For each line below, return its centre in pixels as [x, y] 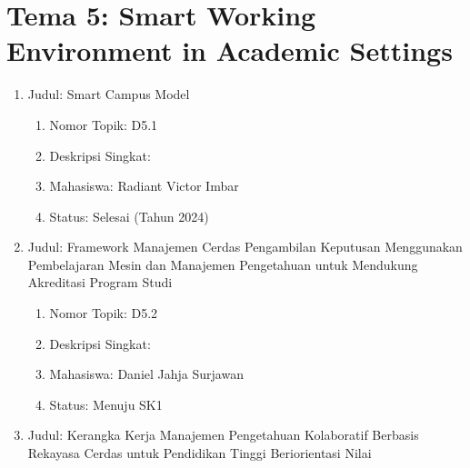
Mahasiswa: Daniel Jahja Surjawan [146, 374]
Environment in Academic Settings [230, 50]
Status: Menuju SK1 [106, 404]
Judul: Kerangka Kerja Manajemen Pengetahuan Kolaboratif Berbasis [223, 435]
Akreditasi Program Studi [100, 282]
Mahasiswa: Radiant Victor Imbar [144, 186]
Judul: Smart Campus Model [109, 94]
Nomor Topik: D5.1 [104, 124]
